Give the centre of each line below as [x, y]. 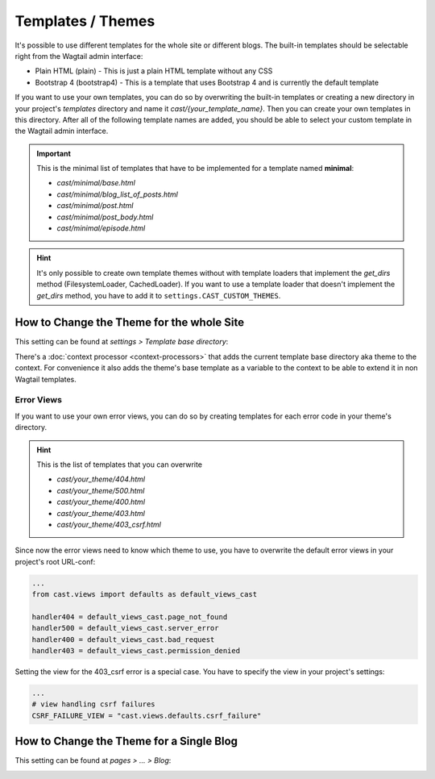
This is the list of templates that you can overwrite [120, 464]
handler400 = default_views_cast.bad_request [123, 639]
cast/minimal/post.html [95, 206]
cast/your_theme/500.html [101, 490]
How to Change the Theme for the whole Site [130, 323]
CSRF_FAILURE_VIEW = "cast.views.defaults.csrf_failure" [147, 715]
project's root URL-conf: [55, 561]
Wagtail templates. [46, 379]
